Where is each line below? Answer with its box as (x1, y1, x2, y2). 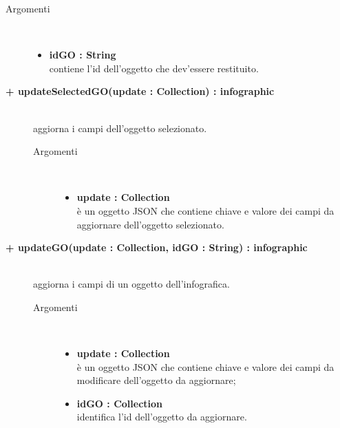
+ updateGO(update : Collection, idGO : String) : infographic (6, 240, 308, 255)
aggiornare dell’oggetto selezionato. (76, 217, 224, 231)
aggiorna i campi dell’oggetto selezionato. (33, 120, 207, 135)
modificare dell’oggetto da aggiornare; (76, 373, 236, 387)
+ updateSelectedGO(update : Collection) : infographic (6, 84, 275, 98)
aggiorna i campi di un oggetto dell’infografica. (33, 277, 230, 291)
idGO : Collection (76, 396, 163, 410)
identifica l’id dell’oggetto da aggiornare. (76, 409, 247, 424)
